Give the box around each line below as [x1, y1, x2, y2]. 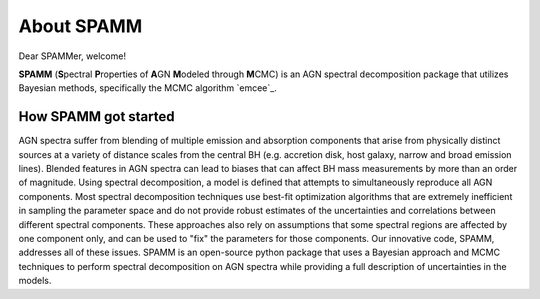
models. [18, 275, 52, 287]
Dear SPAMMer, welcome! [18, 50, 127, 62]
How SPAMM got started [18, 108, 175, 125]
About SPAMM [18, 15, 143, 37]
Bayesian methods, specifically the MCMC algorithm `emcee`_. [18, 82, 277, 94]
